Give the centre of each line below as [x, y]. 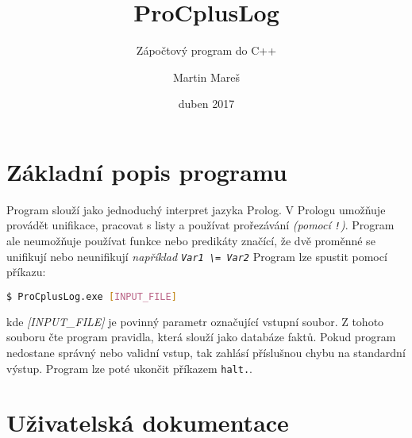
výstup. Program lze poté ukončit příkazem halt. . [129, 368]
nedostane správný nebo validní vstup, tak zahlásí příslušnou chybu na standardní [206, 352]
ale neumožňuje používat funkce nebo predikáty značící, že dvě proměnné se [191, 241]
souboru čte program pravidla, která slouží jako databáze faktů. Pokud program [201, 337]
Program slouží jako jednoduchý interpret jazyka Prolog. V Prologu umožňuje [196, 209]
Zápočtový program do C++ [206, 50]
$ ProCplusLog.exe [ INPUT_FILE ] [92, 296]
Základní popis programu [147, 171]
